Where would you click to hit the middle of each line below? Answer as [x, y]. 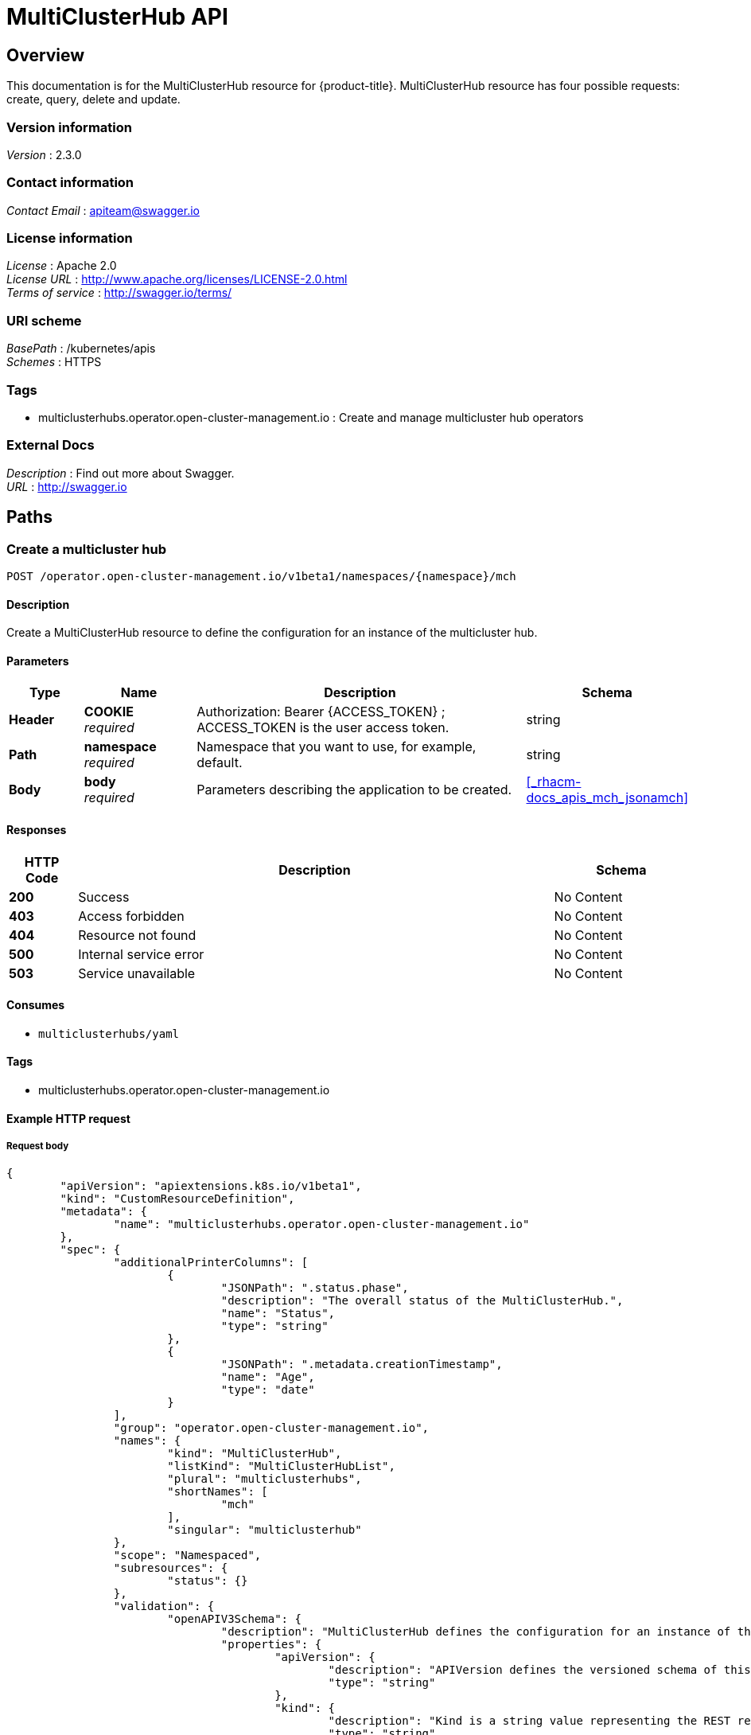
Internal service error [141, 954]
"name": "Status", [278, 1314]
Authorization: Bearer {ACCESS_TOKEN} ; [321, 712]
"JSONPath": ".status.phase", [315, 1288]
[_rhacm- [554, 782]
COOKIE [109, 712]
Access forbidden [131, 916]
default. [220, 763]
